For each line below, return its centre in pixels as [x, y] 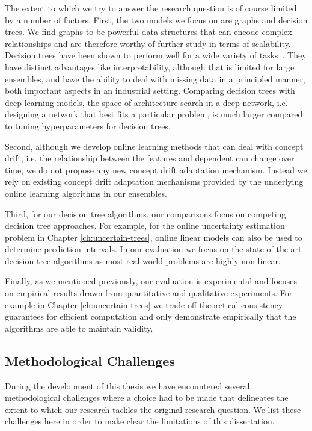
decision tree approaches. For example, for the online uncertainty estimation [145, 225]
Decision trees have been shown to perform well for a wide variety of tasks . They [156, 55]
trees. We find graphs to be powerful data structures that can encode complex [148, 32]
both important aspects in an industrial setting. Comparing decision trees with [150, 91]
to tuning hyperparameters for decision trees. [88, 126]
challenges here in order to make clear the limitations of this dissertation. [140, 421]
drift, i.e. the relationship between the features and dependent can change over [150, 158]
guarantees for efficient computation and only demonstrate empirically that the [151, 316]
